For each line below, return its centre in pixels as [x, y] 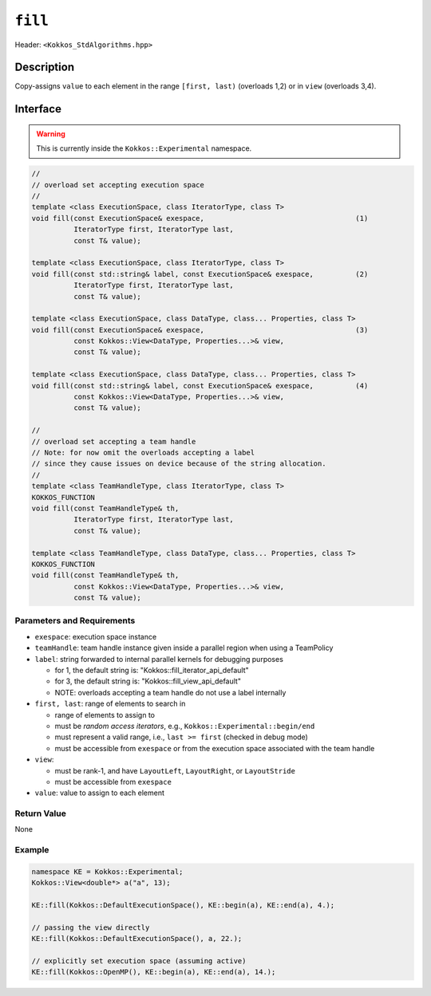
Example [32, 850]
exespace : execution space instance [96, 636]
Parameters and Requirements [75, 620]
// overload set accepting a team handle [114, 441]
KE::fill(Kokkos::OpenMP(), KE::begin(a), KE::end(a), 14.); [154, 972]
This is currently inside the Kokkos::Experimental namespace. [144, 148]
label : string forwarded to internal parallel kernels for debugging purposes [159, 659]
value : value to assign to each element [100, 793]
